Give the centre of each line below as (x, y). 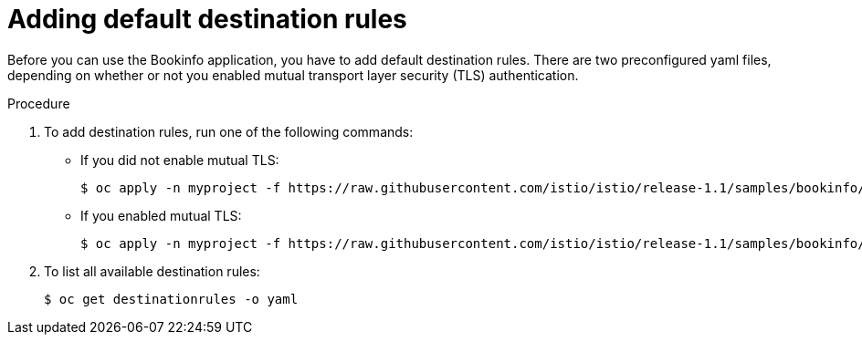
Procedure (39, 103)
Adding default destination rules (207, 19)
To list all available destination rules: (152, 271)
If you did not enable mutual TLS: (180, 160)
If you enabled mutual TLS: (161, 215)
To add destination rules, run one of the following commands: (229, 131)
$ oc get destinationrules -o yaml (171, 299)
